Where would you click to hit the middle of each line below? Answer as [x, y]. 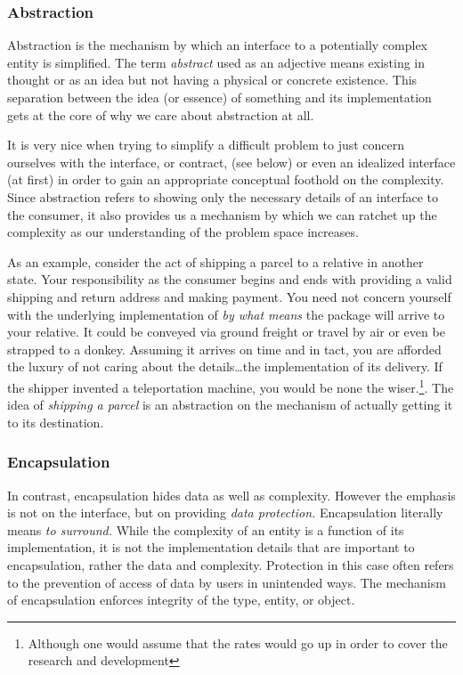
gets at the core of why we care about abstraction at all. [161, 114]
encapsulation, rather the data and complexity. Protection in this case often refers [231, 564]
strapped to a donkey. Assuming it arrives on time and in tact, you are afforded [224, 349]
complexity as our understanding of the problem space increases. [183, 232]
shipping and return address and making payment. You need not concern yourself [229, 296]
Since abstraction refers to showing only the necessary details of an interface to [223, 196]
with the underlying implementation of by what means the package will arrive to [226, 314]
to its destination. [56, 422]
